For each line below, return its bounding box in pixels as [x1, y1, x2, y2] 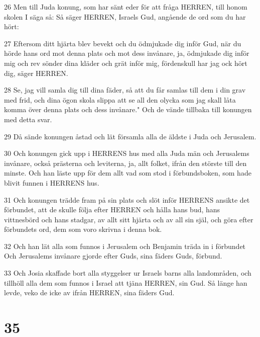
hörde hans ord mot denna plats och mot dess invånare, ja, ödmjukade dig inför [4, 48, 249, 58]
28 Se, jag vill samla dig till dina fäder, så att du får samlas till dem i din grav [4, 85, 246, 95]
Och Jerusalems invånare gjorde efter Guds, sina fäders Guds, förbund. [4, 250, 222, 261]
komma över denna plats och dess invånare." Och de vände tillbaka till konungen [4, 104, 252, 115]
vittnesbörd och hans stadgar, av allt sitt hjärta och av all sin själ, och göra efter [4, 214, 253, 224]
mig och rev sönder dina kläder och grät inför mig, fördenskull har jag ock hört [4, 57, 247, 68]
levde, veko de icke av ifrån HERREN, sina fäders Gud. [4, 287, 175, 298]
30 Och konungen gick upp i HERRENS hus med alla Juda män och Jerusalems [4, 148, 249, 158]
